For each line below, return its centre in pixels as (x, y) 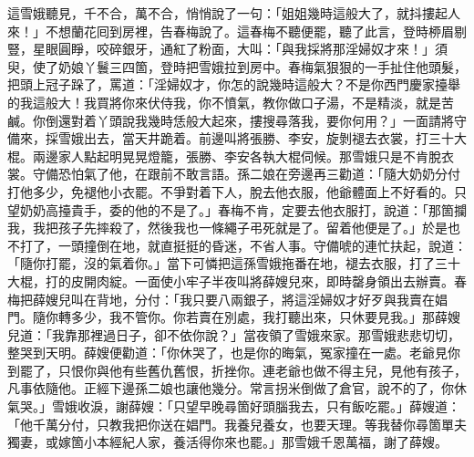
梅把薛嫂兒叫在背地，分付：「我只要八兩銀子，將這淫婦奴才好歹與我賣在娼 (227, 299)
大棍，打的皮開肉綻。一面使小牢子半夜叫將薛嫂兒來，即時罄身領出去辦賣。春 (237, 280)
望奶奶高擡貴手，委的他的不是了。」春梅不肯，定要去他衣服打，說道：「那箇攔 (237, 209)
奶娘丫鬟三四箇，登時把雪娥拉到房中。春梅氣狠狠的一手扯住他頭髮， (262, 66)
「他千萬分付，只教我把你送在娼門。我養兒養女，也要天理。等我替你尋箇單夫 (237, 424)
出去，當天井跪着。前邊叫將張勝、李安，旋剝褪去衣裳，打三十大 (275, 138)
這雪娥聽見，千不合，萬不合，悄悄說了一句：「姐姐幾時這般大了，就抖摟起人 (234, 13)
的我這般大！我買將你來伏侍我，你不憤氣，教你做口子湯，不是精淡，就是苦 (231, 102)
